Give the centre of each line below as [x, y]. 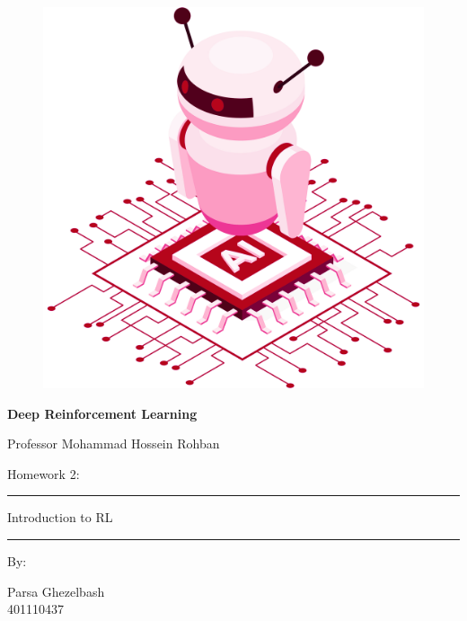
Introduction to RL [60, 517]
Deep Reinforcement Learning [102, 413]
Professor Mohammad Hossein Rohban [114, 444]
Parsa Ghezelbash [56, 591]
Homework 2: [44, 473]
